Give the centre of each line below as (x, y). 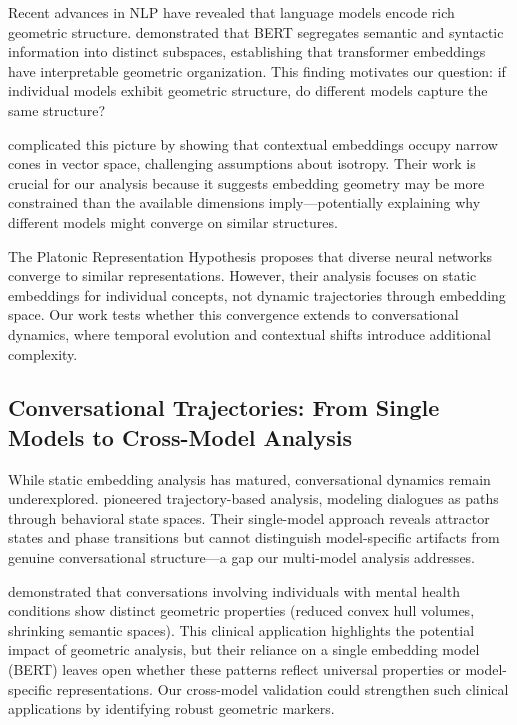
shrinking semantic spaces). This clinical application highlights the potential (241, 629)
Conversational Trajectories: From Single (224, 407)
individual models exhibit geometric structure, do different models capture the (248, 90)
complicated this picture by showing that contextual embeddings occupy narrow (253, 143)
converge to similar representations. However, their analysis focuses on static (242, 275)
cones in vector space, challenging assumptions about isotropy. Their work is (242, 163)
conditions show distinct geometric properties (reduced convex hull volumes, (241, 610)
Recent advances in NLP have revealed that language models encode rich (231, 12)
